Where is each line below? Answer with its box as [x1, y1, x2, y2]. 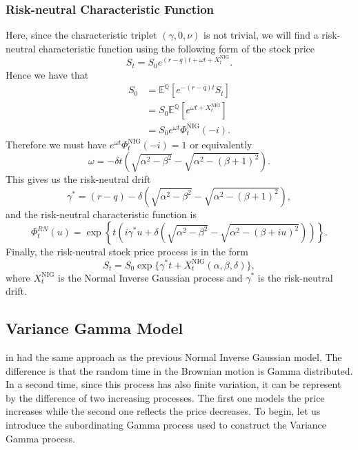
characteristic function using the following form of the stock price [39, 41, 315, 55]
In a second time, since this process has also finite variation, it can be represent [6, 377, 341, 391]
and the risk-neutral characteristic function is [6, 206, 197, 221]
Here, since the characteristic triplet [6, 28, 157, 42]
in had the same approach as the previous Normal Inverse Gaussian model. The [6, 349, 342, 364]
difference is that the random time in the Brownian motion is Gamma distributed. [6, 363, 353, 378]
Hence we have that [6, 67, 89, 81]
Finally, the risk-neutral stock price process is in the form [6, 244, 248, 259]
